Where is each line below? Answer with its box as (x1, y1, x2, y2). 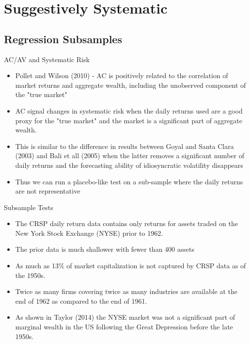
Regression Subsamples (4, 31, 122, 46)
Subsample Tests (4, 202, 53, 212)
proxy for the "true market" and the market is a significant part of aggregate (15, 115, 243, 125)
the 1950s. (15, 270, 46, 280)
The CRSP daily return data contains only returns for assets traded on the (15, 218, 238, 229)
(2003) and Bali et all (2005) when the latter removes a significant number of (15, 150, 244, 161)
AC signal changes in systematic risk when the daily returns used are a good (15, 105, 243, 115)
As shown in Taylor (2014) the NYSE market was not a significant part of (15, 312, 235, 322)
